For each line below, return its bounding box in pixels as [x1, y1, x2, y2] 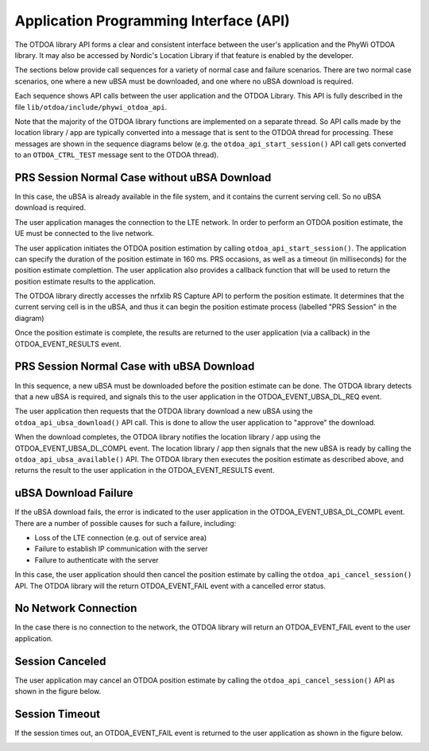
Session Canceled [14, 654, 106, 668]
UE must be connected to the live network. [14, 229, 155, 238]
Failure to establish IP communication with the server [34, 544, 208, 554]
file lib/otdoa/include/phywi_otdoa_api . [14, 102, 168, 111]
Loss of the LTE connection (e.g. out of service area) [34, 532, 207, 542]
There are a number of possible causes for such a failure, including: [14, 518, 237, 528]
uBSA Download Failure [14, 486, 134, 500]
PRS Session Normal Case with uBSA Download [14, 360, 255, 374]
